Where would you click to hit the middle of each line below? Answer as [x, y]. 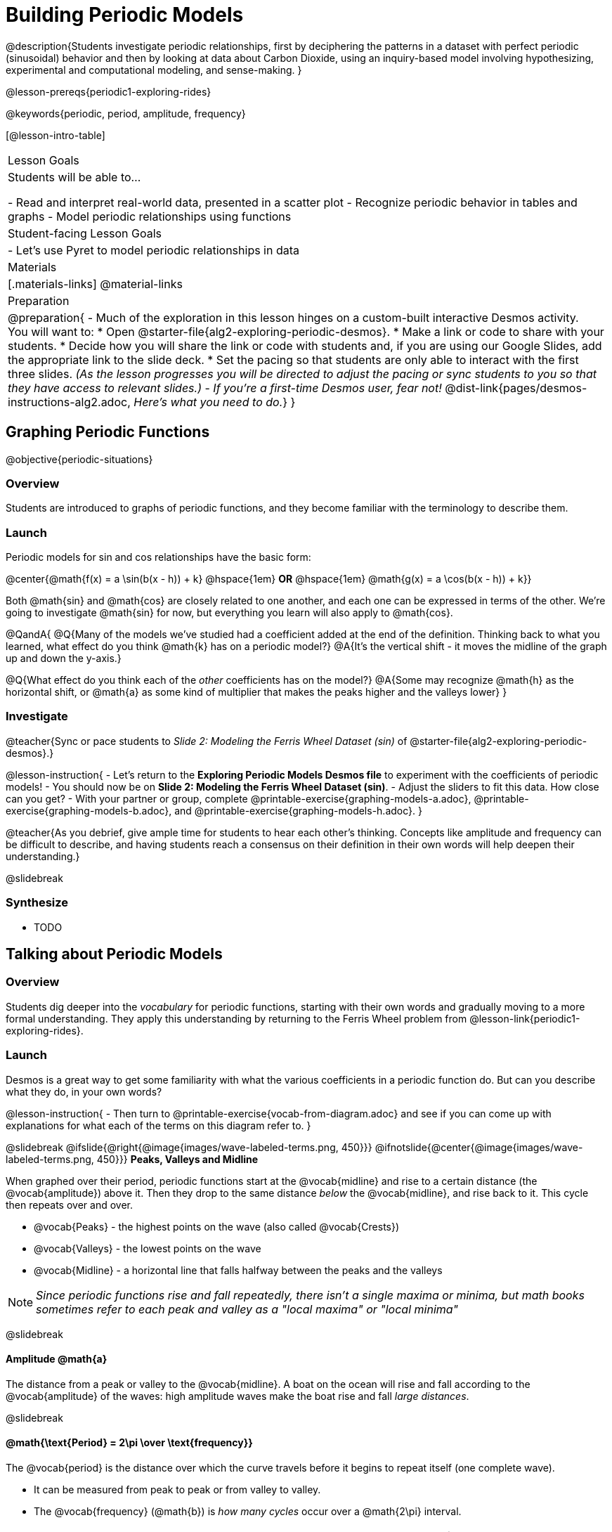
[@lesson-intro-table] [56, 135]
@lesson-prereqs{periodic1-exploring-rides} [109, 91]
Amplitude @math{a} [57, 1359]
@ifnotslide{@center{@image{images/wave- [479, 1147]
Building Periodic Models [125, 15]
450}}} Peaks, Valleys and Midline [177, 1159]
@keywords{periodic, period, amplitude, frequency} [126, 113]
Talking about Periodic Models [114, 954]
